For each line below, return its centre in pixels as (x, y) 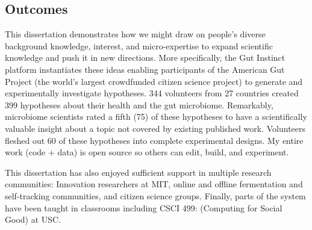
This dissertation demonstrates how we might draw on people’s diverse (135, 34)
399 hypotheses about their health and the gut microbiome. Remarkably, (139, 104)
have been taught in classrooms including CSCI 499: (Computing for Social (144, 207)
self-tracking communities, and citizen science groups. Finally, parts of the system (155, 195)
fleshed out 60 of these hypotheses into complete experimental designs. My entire (154, 140)
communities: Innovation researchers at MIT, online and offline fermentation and (154, 184)
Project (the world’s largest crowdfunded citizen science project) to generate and (154, 81)
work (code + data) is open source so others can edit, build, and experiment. (147, 152)
